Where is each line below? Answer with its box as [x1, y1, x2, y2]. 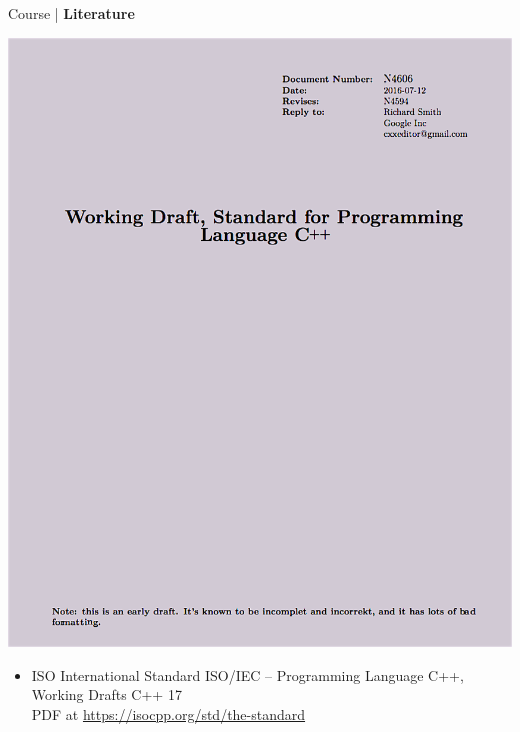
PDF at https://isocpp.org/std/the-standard [31, 703, 306, 724]
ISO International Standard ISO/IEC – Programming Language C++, [31, 664, 464, 685]
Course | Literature [8, 3, 135, 23]
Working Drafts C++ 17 [31, 684, 182, 705]
